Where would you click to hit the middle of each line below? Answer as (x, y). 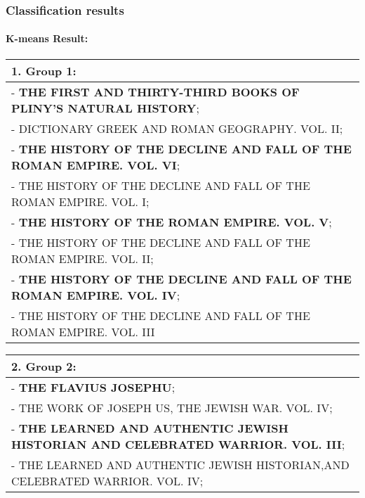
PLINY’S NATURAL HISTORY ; (105, 108)
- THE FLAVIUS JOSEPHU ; (93, 387)
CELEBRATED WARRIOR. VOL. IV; (107, 480)
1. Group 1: (44, 70)
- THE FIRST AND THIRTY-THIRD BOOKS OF (155, 91)
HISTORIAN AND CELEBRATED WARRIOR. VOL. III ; (178, 444)
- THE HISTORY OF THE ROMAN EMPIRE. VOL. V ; (172, 222)
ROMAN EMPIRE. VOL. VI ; (96, 165)
